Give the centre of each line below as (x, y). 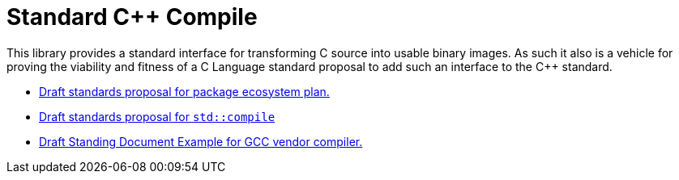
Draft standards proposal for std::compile (157, 116)
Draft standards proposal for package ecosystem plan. (184, 91)
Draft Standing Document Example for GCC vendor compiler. (201, 141)
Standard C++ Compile (132, 17)
